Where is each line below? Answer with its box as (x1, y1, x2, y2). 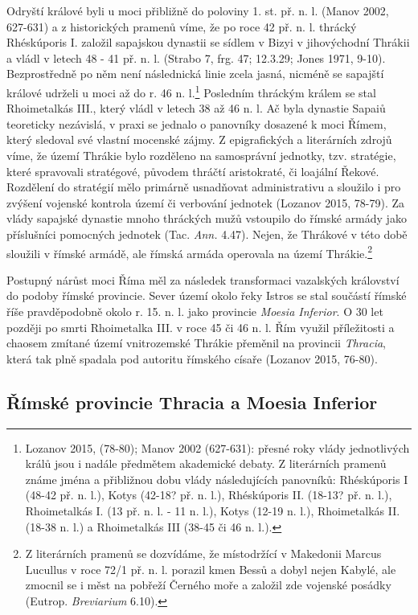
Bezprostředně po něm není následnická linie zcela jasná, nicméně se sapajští (6, 65, 384, 82)
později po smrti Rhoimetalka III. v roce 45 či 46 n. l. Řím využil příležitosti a (6, 318, 395, 335)
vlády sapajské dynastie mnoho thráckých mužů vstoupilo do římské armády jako (6, 210, 407, 227)
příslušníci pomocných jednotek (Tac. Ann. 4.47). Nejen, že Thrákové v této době (6, 225, 408, 242)
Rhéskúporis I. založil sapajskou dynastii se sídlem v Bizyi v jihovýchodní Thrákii (6, 34, 410, 51)
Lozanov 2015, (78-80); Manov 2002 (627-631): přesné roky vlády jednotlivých (25, 439, 410, 456)
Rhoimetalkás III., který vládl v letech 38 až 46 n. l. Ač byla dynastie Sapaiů (6, 100, 386, 117)
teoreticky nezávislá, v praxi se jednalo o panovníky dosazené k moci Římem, (6, 115, 387, 132)
